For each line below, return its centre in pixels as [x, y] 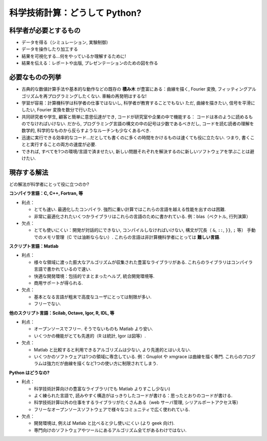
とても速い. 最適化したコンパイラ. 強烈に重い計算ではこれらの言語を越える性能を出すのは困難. [130, 209]
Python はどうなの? [29, 372]
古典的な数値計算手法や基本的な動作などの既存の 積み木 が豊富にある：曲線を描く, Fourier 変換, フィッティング [135, 89]
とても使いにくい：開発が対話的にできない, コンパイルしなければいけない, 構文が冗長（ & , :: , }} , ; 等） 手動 [145, 230]
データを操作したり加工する [50, 49]
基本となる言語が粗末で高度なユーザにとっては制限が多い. [93, 296]
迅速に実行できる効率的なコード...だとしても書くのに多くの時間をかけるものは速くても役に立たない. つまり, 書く [136, 137]
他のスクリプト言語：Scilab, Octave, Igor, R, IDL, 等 [62, 313]
